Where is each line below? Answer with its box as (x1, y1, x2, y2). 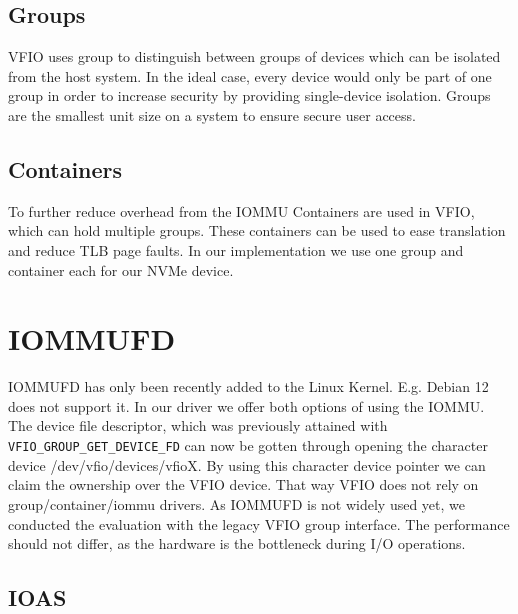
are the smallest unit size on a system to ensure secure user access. (8, 104, 416, 125)
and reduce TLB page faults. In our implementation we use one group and (8, 239, 464, 260)
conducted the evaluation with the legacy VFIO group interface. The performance (8, 513, 510, 534)
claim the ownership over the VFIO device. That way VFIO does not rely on (8, 474, 479, 495)
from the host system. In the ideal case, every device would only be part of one (8, 65, 492, 86)
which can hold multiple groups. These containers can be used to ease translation (8, 220, 506, 241)
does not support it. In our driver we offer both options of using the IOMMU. (8, 395, 485, 416)
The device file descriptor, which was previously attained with (8, 415, 388, 436)
